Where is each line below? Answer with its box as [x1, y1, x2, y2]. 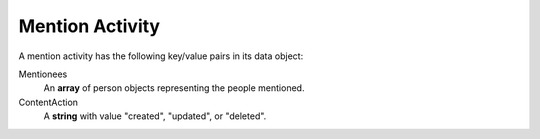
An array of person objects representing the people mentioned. [43, 82, 305, 94]
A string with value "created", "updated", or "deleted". [43, 110, 267, 122]
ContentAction [18, 96, 79, 108]
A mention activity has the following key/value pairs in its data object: [18, 50, 304, 62]
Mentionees [18, 68, 68, 80]
